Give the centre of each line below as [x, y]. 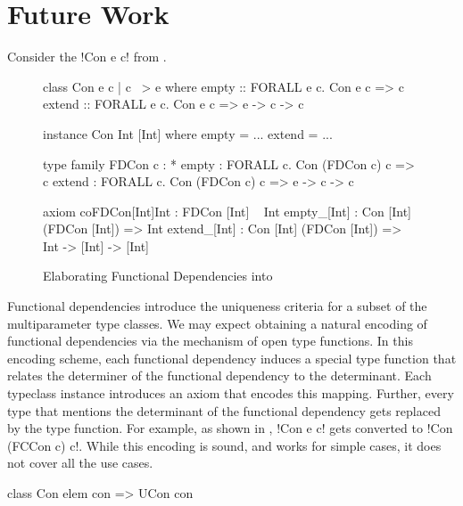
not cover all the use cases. [80, 463]
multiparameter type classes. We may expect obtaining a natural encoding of [217, 323]
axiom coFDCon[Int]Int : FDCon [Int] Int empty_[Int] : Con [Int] [227, 211]
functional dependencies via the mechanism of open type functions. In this [210, 341]
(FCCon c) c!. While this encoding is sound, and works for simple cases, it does [224, 445]
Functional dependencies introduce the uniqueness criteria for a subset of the [217, 306]
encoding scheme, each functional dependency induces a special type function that [232, 358]
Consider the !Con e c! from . [87, 57]
